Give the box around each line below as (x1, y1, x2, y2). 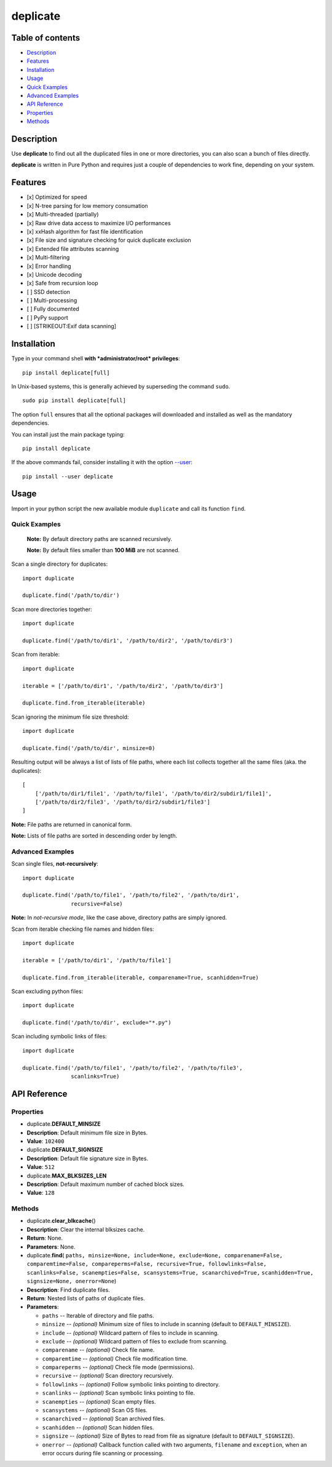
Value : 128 (26, 1189, 55, 1196)
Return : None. (26, 1235, 63, 1242)
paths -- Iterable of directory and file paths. (42, 1311, 155, 1319)
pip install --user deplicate (22, 473, 114, 480)
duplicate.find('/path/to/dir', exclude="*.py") (22, 1019, 172, 1026)
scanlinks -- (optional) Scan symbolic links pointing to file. (42, 1390, 196, 1397)
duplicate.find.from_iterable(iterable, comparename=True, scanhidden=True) (22, 974, 259, 981)
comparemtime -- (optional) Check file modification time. (42, 1354, 188, 1362)
